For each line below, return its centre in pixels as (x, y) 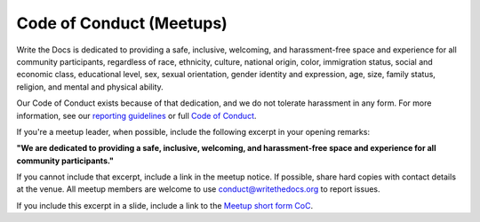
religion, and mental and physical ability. (90, 87)
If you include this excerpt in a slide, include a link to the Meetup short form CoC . (165, 205)
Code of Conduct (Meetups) (122, 23)
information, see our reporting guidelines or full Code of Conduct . (136, 115)
